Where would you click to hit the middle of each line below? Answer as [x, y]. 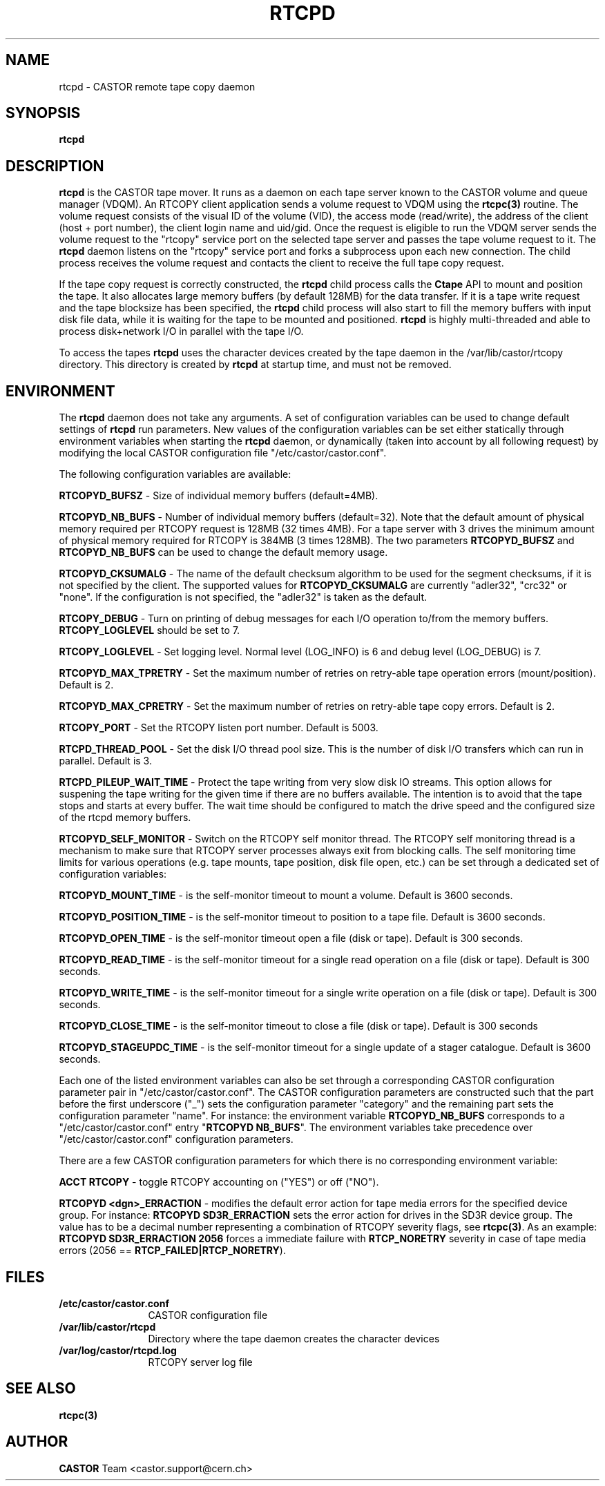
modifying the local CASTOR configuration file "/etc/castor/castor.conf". [223, 453]
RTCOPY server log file [200, 1362]
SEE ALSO [41, 1389]
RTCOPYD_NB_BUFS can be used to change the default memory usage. [223, 552]
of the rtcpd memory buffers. [125, 818]
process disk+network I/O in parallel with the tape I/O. [181, 331]
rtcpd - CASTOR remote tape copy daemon [157, 86]
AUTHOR [37, 1442]
